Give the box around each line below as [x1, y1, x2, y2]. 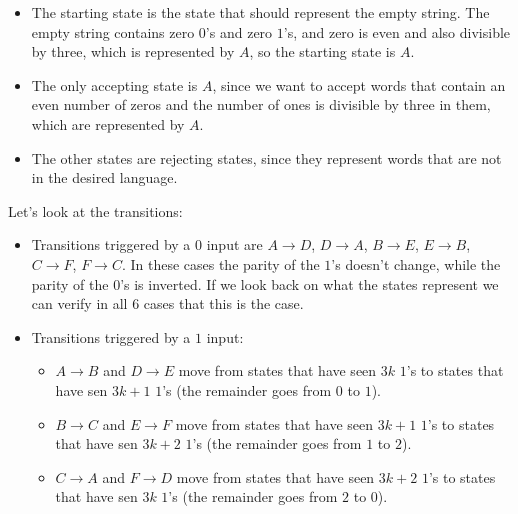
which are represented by [31, 113, 185, 134]
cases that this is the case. [143, 293, 304, 314]
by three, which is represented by [31, 41, 235, 62]
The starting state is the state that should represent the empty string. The [31, 2, 490, 22]
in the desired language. [31, 167, 178, 188]
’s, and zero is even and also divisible [283, 21, 511, 42]
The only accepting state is [31, 74, 198, 95]
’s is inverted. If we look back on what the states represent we [120, 273, 499, 294]
